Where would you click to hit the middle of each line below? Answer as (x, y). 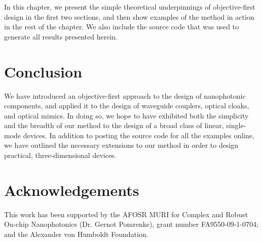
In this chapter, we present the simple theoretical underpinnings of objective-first (130, 7)
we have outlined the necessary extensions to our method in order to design (121, 145)
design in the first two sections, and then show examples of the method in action (129, 16)
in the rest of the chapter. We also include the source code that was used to (122, 27)
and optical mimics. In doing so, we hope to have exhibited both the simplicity (126, 115)
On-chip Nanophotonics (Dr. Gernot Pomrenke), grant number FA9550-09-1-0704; (131, 224)
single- (236, 125)
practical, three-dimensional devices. (60, 155)
